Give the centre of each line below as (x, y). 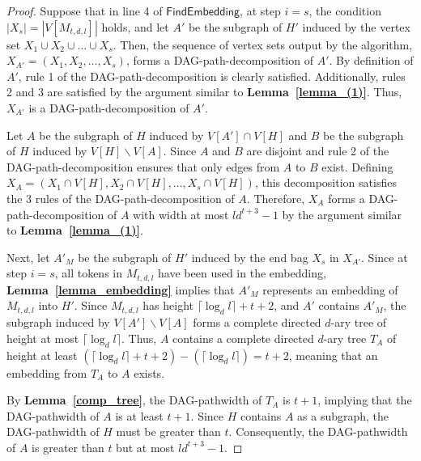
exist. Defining (357, 166)
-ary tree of (359, 322)
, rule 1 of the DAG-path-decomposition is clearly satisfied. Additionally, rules (212, 76)
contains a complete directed (243, 338)
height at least (42, 355)
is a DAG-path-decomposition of (109, 107)
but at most (145, 447)
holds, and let (135, 26)
